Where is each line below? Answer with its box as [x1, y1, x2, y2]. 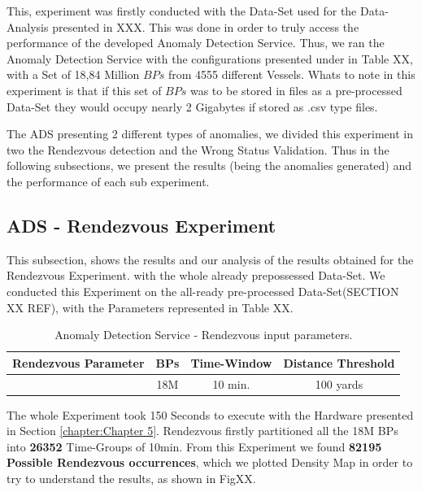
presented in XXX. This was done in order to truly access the [52, 18, 359, 35]
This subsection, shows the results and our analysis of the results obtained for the [7, 250, 414, 268]
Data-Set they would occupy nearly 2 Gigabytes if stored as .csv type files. [7, 98, 378, 115]
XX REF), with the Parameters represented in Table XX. [7, 298, 294, 316]
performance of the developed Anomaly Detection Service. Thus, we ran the [7, 34, 385, 51]
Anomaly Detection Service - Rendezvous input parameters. [54, 326, 353, 343]
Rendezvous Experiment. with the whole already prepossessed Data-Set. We [7, 267, 385, 284]
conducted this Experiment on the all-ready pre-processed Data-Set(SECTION [7, 282, 399, 299]
